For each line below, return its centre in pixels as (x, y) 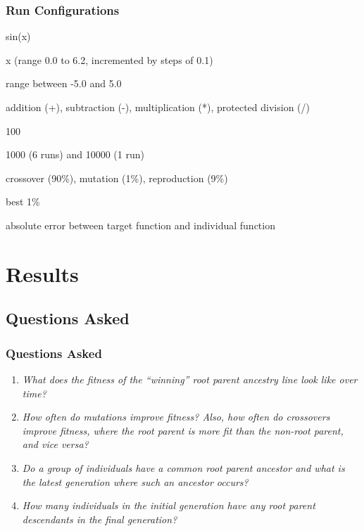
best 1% (23, 201)
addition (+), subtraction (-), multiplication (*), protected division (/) (158, 107)
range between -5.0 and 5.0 (64, 83)
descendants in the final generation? (100, 519)
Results (42, 273)
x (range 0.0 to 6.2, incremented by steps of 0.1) (109, 59)
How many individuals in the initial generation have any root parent (169, 505)
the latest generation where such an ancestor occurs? (135, 481)
